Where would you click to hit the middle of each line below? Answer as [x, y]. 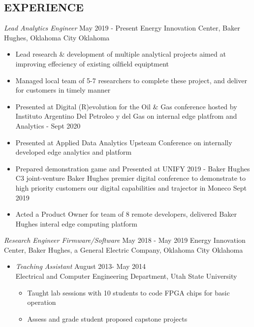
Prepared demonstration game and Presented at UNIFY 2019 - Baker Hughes [133, 168]
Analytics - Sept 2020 [48, 125]
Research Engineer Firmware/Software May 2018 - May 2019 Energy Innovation [125, 240]
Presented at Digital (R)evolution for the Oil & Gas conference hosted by [126, 106]
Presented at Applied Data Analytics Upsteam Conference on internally [124, 142]
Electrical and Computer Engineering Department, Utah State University [126, 276]
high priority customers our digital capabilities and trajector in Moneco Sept [131, 187]
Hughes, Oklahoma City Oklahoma [57, 37]
